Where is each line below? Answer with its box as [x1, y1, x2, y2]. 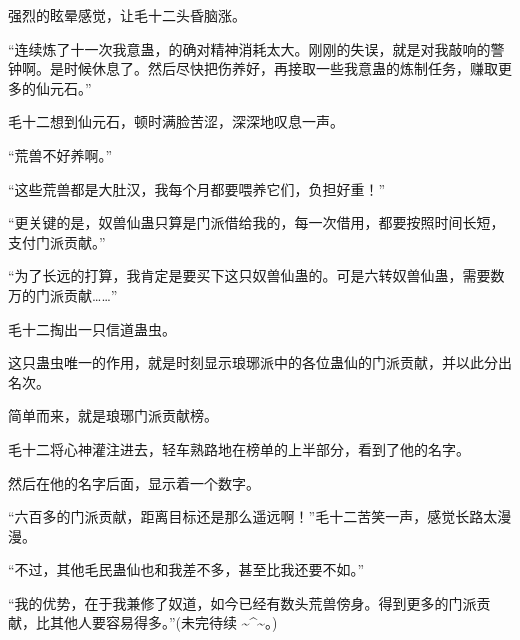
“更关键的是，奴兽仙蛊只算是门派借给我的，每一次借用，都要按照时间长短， [8, 212, 505, 233]
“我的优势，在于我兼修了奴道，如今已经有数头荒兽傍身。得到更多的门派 [8, 592, 477, 613]
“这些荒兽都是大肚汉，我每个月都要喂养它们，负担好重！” [8, 178, 386, 199]
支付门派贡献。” [8, 231, 106, 252]
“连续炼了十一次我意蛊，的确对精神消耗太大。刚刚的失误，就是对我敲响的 [8, 38, 491, 59]
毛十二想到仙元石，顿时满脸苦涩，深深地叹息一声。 [8, 111, 344, 132]
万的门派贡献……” [8, 284, 118, 305]
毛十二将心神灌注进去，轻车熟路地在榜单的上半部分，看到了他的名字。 [8, 438, 470, 459]
